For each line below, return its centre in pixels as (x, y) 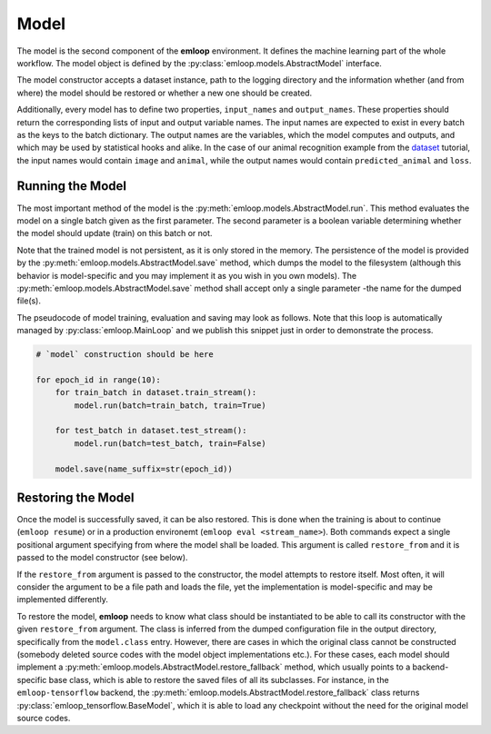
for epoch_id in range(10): (98, 380)
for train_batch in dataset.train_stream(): (156, 392)
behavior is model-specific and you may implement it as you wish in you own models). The (187, 275)
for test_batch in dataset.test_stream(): (151, 431)
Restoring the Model (76, 498)
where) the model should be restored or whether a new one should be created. (165, 93)
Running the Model (72, 186)
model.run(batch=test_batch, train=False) (170, 443)
